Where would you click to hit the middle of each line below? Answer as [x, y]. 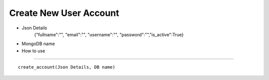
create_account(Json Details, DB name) [67, 67]
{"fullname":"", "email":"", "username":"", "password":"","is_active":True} [109, 34]
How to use [33, 51]
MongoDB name [38, 44]
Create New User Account [64, 13]
